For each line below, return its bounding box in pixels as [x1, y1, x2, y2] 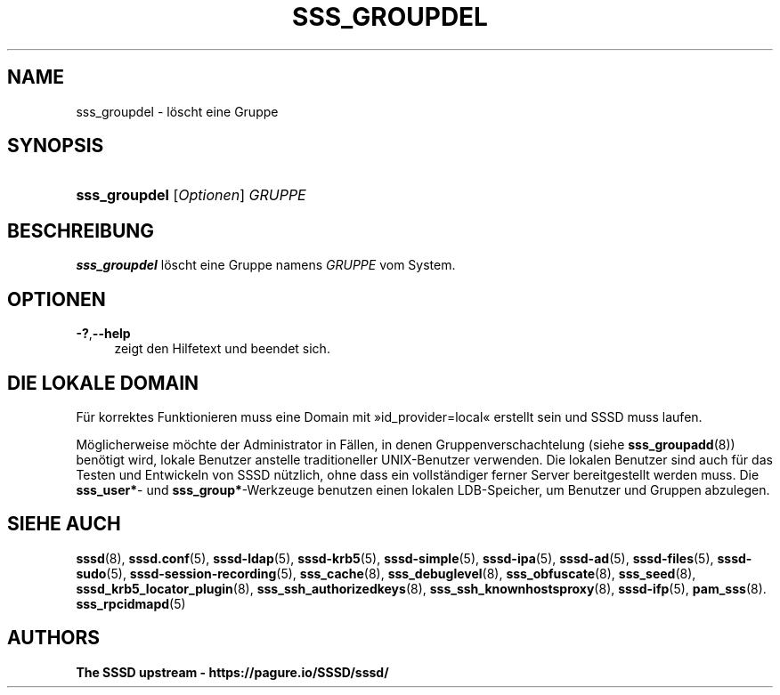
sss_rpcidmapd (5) [76, 595, 186, 611]
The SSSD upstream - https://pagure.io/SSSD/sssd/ [76, 664, 389, 680]
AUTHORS [7, 626, 101, 650]
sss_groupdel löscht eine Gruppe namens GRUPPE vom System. [76, 257, 456, 273]
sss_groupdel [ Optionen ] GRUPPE [76, 186, 306, 205]
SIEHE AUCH [7, 513, 121, 536]
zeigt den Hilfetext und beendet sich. [114, 341, 330, 357]
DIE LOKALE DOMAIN [7, 371, 199, 394]
